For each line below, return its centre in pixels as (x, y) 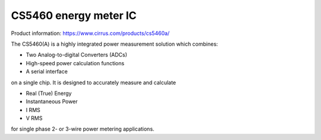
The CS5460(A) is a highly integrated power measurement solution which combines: (114, 44)
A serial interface (47, 72)
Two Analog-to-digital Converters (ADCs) (77, 55)
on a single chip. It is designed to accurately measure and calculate (94, 82)
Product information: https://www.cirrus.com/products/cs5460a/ (90, 33)
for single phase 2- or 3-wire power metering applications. (83, 129)
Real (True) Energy (49, 93)
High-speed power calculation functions (75, 63)
